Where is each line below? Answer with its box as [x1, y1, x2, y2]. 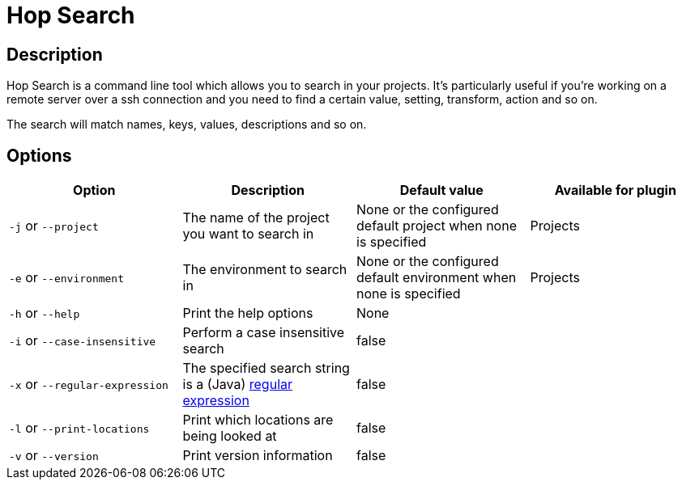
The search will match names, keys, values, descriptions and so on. [6, 117, 367, 132]
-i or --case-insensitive [9, 332, 156, 349]
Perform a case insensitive [182, 324, 345, 341]
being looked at [182, 428, 277, 445]
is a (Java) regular [182, 376, 293, 393]
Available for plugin [554, 182, 676, 199]
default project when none [356, 218, 517, 235]
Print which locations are [182, 412, 334, 429]
